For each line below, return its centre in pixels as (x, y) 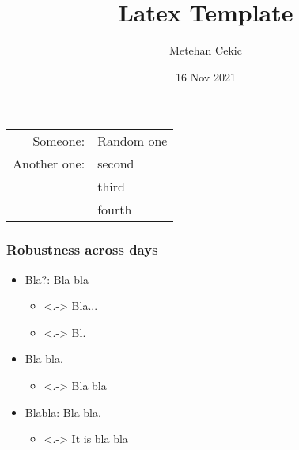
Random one (132, 141)
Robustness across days (82, 250)
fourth (115, 210)
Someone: (59, 141)
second (116, 164)
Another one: (49, 164)
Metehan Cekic (206, 50)
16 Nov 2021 (206, 76)
